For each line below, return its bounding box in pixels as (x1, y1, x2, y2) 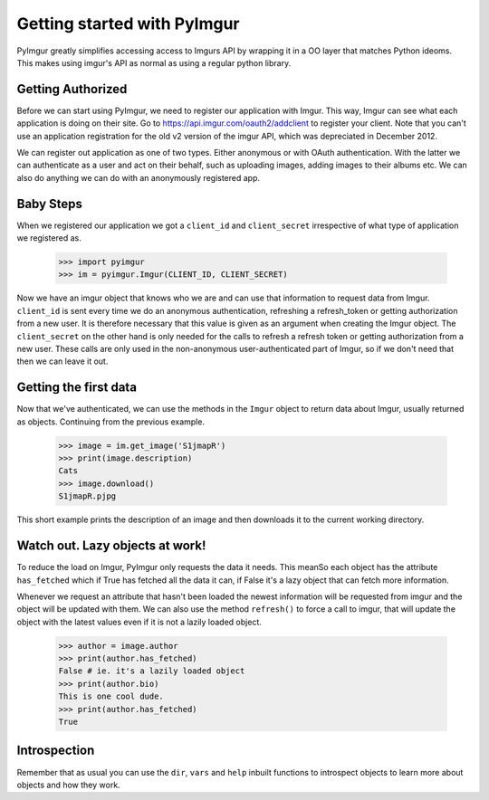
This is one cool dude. (58, 691, 165, 701)
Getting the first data (16, 380, 138, 395)
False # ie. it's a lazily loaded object (58, 666, 245, 676)
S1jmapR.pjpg (58, 491, 117, 501)
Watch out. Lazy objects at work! (16, 538, 206, 554)
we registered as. (16, 233, 81, 243)
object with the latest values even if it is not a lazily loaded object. (16, 616, 262, 627)
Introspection (16, 743, 95, 758)
